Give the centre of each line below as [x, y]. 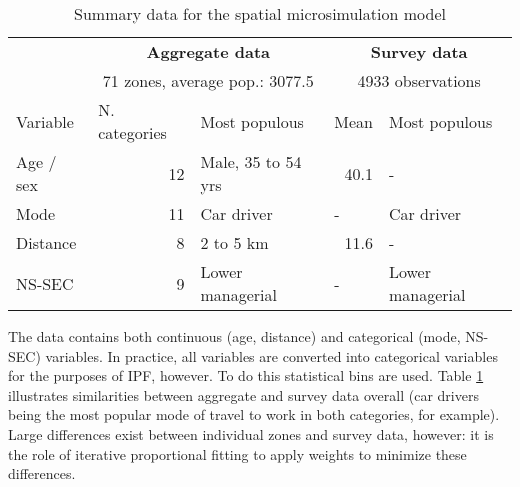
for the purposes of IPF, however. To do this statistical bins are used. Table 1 [246, 375]
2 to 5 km [234, 242]
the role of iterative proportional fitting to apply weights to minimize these [237, 453]
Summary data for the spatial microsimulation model [260, 13]
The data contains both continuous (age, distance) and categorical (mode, [234, 336]
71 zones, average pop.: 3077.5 [208, 80]
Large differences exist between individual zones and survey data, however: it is [251, 433]
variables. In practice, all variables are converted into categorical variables [271, 355]
